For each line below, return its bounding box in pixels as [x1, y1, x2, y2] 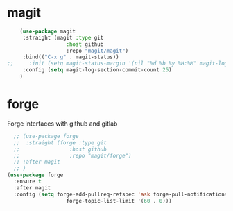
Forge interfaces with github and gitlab [7, 119, 118, 128]
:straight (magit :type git [22, 34, 104, 41]
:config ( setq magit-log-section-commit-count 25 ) [22, 67, 172, 74]
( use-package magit [19, 28, 76, 35]
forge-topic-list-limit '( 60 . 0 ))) [66, 197, 172, 204]
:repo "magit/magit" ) [66, 47, 129, 54]
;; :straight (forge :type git [13, 139, 107, 146]
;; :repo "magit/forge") [13, 152, 132, 159]
